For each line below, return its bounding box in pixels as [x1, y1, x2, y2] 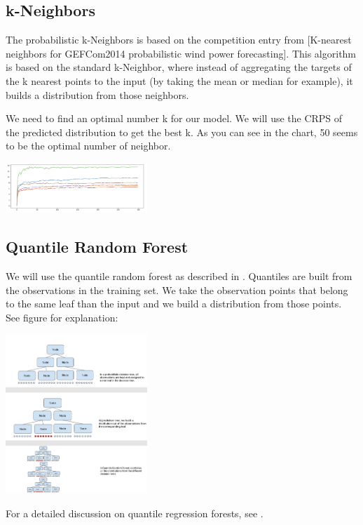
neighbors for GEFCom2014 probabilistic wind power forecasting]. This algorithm [6, 46, 357, 60]
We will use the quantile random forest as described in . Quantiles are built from [6, 269, 352, 284]
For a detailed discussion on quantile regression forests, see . [6, 505, 263, 520]
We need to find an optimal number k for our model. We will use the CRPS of [6, 111, 343, 126]
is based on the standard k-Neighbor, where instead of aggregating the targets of [6, 60, 352, 74]
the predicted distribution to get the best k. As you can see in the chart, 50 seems [6, 124, 358, 139]
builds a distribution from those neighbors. [6, 87, 189, 102]
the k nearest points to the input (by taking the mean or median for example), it [6, 73, 353, 88]
